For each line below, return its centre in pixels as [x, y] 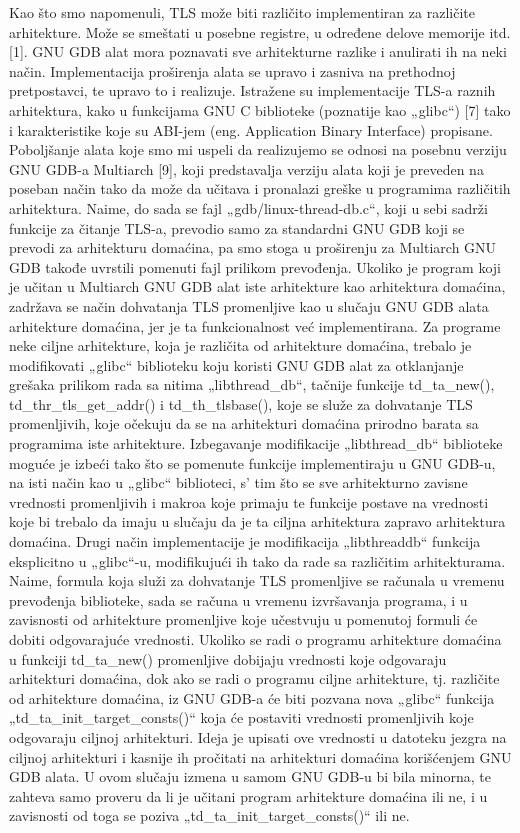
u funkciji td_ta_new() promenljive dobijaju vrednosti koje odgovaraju [228, 658]
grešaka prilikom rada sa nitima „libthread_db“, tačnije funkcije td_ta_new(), [252, 384]
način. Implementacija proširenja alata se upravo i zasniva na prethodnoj [232, 70]
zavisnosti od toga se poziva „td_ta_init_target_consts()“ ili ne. [209, 815]
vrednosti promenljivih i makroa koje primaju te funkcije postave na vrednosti [249, 501]
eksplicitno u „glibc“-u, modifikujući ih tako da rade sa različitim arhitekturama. [257, 560]
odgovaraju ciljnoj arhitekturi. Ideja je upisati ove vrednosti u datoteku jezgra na [258, 736]
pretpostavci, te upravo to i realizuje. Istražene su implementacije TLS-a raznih [252, 90]
